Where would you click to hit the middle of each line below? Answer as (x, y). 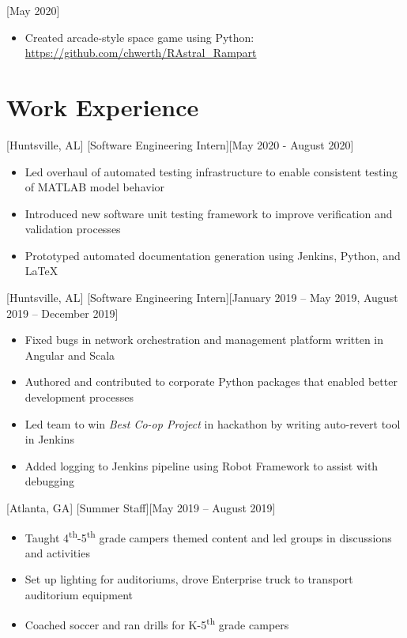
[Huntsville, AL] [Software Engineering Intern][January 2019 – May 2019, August (202, 298)
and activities (57, 552)
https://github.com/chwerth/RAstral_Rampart (141, 53)
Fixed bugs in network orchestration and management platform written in (204, 340)
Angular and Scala (70, 355)
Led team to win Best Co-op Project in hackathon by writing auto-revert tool (213, 423)
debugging (50, 481)
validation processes (73, 229)
